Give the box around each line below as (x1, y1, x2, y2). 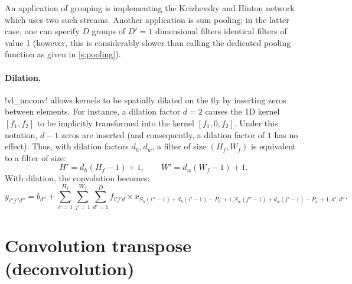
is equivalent (251, 140, 296, 152)
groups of (92, 25, 125, 37)
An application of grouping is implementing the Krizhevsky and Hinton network (5, 2, 295, 14)
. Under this (234, 116, 278, 129)
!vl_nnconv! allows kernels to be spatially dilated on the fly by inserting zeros (5, 93, 286, 106)
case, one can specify (5, 25, 80, 37)
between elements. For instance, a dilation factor (5, 105, 181, 117)
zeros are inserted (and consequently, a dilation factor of (61, 128, 265, 141)
